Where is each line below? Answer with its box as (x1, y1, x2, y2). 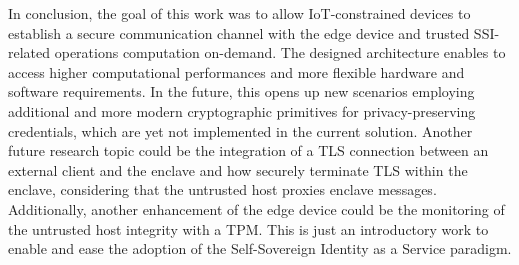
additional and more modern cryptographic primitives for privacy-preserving (8, 100, 476, 121)
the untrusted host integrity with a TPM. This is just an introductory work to (8, 218, 489, 239)
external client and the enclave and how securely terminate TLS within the (8, 159, 468, 180)
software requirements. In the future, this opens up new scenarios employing (8, 81, 475, 102)
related (8, 42, 51, 63)
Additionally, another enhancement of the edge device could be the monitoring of (8, 198, 505, 219)
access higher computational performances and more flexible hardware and (8, 61, 465, 82)
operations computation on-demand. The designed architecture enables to (54, 42, 506, 63)
